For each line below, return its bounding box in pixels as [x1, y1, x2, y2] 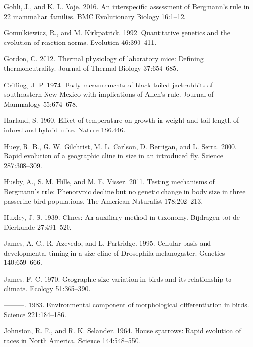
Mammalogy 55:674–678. [4, 98, 78, 108]
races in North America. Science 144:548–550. [4, 335, 140, 346]
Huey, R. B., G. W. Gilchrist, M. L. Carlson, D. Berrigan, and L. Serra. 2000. [4, 141, 237, 151]
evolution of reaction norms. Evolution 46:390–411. [4, 37, 157, 47]
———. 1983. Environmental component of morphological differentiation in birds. [4, 300, 249, 310]
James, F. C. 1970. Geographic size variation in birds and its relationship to [4, 274, 232, 284]
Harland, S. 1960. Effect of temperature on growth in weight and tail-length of [4, 115, 239, 125]
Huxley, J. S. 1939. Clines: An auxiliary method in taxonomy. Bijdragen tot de [4, 212, 240, 222]
